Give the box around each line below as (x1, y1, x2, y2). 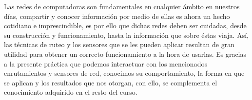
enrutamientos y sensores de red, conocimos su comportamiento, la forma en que (4, 68, 245, 78)
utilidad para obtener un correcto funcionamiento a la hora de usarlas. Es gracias (4, 49, 247, 59)
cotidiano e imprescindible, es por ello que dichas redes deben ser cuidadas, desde (4, 20, 247, 31)
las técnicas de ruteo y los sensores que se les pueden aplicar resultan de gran (4, 39, 234, 50)
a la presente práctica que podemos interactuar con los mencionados (4, 58, 207, 68)
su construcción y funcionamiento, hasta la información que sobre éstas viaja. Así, (4, 30, 249, 40)
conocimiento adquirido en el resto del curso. (4, 87, 137, 97)
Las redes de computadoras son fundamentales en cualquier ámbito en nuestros (4, 1, 240, 11)
